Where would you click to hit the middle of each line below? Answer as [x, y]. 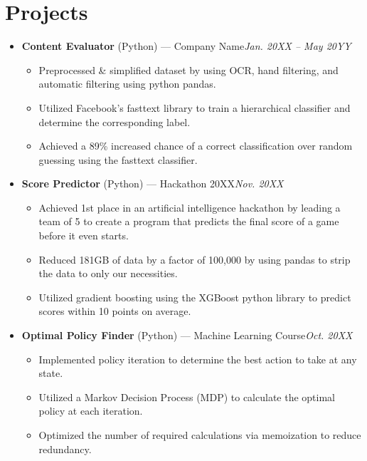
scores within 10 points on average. [115, 311]
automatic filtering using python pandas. [127, 84]
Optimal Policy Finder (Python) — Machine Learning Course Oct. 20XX [187, 335]
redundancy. [65, 449]
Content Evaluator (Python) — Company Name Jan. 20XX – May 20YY [186, 46]
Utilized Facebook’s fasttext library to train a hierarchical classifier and [195, 107]
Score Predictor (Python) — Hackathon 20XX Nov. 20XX [153, 183]
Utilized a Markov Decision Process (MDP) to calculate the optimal [187, 397]
